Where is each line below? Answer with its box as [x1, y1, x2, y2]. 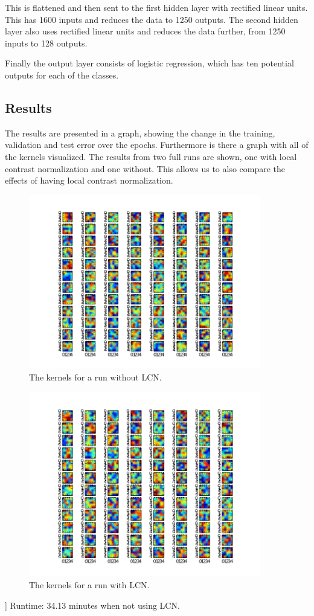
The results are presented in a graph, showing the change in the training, [5, 126, 275, 139]
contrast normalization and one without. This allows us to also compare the [5, 162, 286, 175]
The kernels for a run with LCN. [29, 579, 150, 591]
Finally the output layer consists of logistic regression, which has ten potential [5, 57, 294, 69]
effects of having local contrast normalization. [5, 174, 173, 187]
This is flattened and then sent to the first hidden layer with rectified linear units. [5, 1, 308, 13]
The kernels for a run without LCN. [29, 370, 162, 383]
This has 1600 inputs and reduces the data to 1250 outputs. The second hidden [5, 13, 298, 25]
